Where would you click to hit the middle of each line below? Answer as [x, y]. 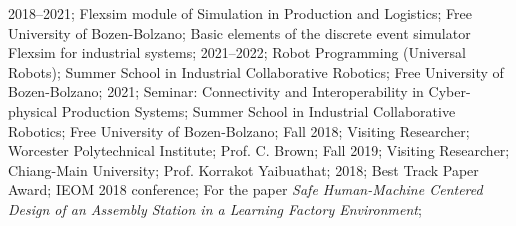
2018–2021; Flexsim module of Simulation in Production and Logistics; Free [240, 13]
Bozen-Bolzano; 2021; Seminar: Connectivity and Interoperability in [216, 91]
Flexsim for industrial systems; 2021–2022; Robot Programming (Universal [237, 52]
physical [33, 110]
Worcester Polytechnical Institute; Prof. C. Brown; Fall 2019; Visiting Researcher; [259, 150]
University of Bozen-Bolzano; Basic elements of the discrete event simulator [239, 32]
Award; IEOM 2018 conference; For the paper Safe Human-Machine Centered [245, 189]
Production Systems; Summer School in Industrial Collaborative [258, 110]
